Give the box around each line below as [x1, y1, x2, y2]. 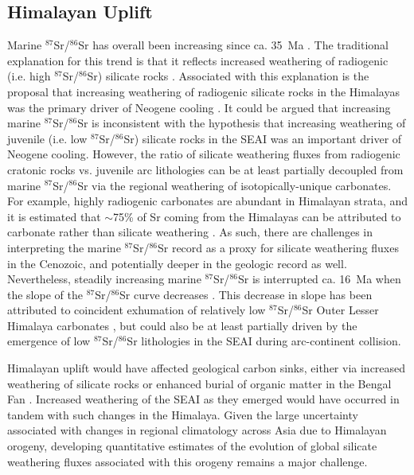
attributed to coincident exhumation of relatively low [7, 302, 266, 318]
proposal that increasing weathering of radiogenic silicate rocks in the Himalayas [7, 83, 400, 99]
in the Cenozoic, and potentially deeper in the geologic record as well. [7, 255, 347, 271]
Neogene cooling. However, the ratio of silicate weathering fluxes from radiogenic [7, 146, 400, 162]
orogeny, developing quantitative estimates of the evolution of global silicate [7, 438, 377, 454]
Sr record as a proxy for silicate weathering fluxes [157, 239, 399, 255]
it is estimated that [7, 208, 101, 224]
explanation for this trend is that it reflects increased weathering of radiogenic [7, 52, 389, 68]
